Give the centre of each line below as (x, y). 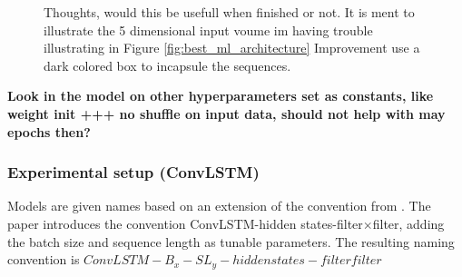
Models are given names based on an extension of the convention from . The (219, 206)
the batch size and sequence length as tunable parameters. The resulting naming (231, 241)
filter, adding (408, 223)
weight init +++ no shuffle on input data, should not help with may (226, 113)
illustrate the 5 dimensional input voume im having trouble (208, 30)
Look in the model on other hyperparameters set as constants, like (221, 96)
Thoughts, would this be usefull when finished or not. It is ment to (229, 12)
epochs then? (49, 131)
